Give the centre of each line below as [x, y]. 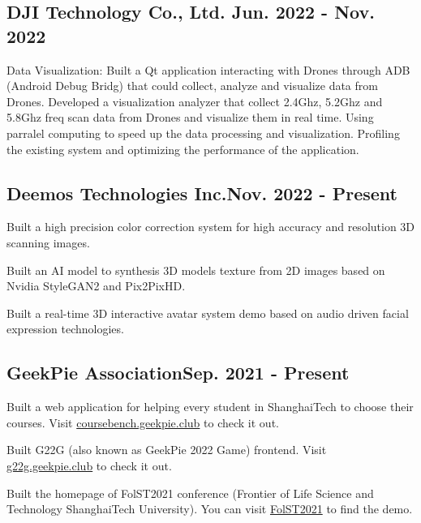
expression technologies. [65, 329]
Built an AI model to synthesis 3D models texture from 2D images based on [196, 270]
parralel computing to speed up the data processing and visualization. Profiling [203, 133]
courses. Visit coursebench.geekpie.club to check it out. [143, 422]
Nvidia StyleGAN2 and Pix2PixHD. [96, 286]
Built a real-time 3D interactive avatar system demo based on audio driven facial [208, 313]
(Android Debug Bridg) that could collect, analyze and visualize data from [192, 86]
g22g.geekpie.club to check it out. [89, 465]
